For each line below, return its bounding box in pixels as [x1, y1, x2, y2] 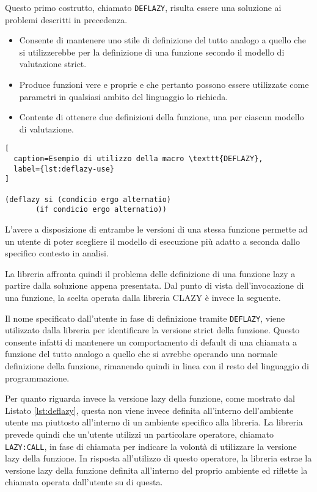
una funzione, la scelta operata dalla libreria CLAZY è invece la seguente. [5, 291, 281, 303]
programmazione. [5, 371, 70, 384]
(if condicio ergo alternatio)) [35, 205, 167, 214]
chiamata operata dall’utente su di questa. [5, 476, 163, 488]
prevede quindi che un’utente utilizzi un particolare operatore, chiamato [5, 427, 274, 440]
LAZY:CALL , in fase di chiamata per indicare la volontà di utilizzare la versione [5, 440, 297, 452]
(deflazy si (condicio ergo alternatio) [5, 195, 172, 204]
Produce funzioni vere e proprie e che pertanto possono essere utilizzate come [19, 78, 309, 91]
